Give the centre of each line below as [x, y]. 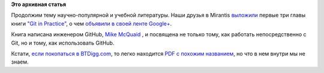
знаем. [20, 62]
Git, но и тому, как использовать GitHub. [63, 43]
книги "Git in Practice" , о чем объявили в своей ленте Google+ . [91, 23]
